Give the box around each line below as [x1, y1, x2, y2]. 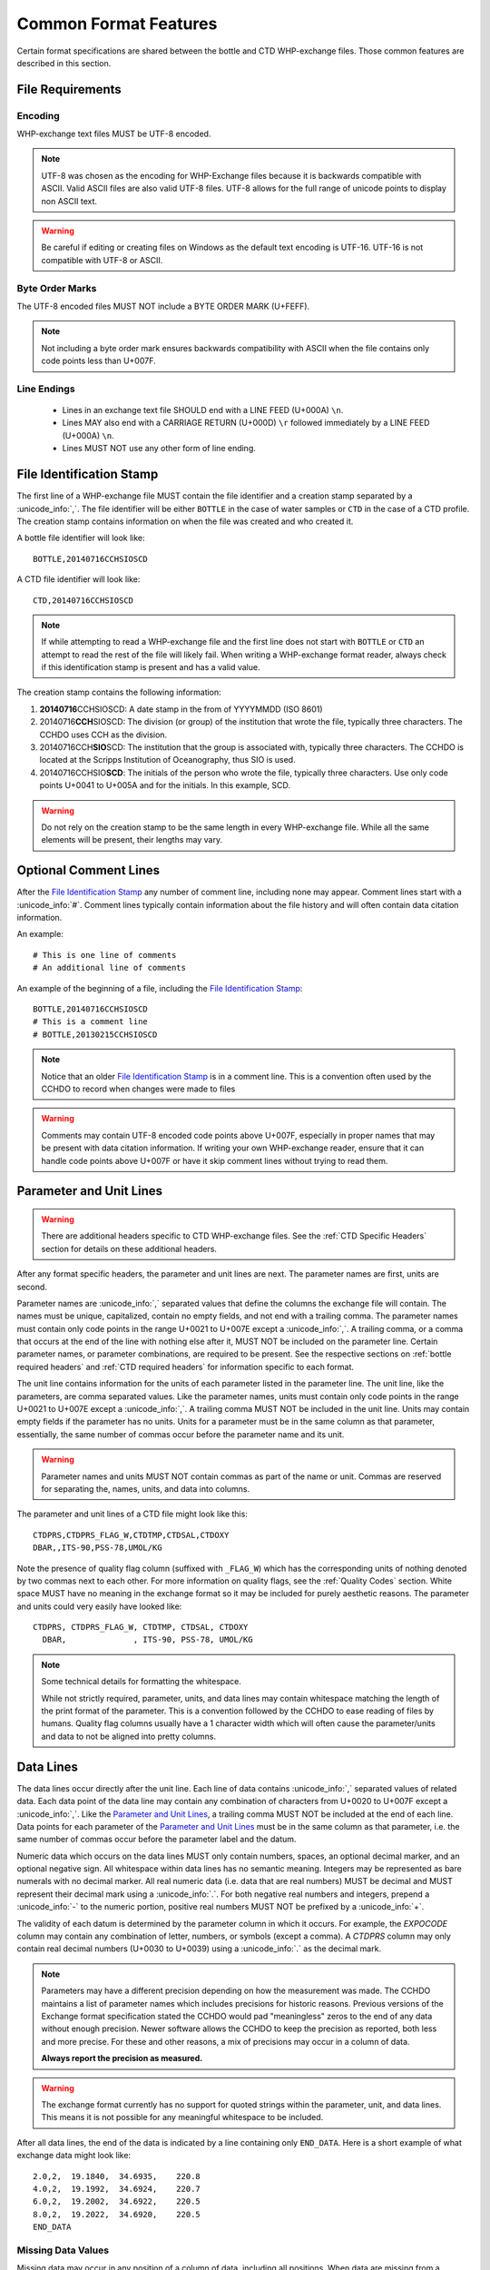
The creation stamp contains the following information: [16, 686, 221, 698]
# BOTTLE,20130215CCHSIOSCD [33, 1029, 158, 1040]
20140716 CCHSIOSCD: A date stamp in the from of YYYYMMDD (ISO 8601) [39, 704, 323, 715]
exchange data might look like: [16, 2150, 132, 2161]
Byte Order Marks [16, 281, 97, 294]
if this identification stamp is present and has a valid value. [41, 662, 260, 673]
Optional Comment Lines [16, 863, 161, 878]
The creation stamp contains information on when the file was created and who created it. [16, 516, 354, 527]
